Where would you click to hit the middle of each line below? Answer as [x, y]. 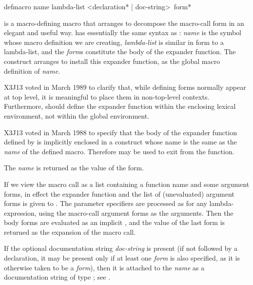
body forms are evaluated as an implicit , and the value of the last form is [115, 222]
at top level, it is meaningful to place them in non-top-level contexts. [107, 96]
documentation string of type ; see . [57, 277]
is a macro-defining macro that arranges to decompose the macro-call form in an [124, 23]
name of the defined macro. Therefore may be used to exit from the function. [119, 151]
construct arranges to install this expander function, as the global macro [112, 61]
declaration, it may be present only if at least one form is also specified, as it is [122, 258]
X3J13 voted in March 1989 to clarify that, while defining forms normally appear [125, 87]
